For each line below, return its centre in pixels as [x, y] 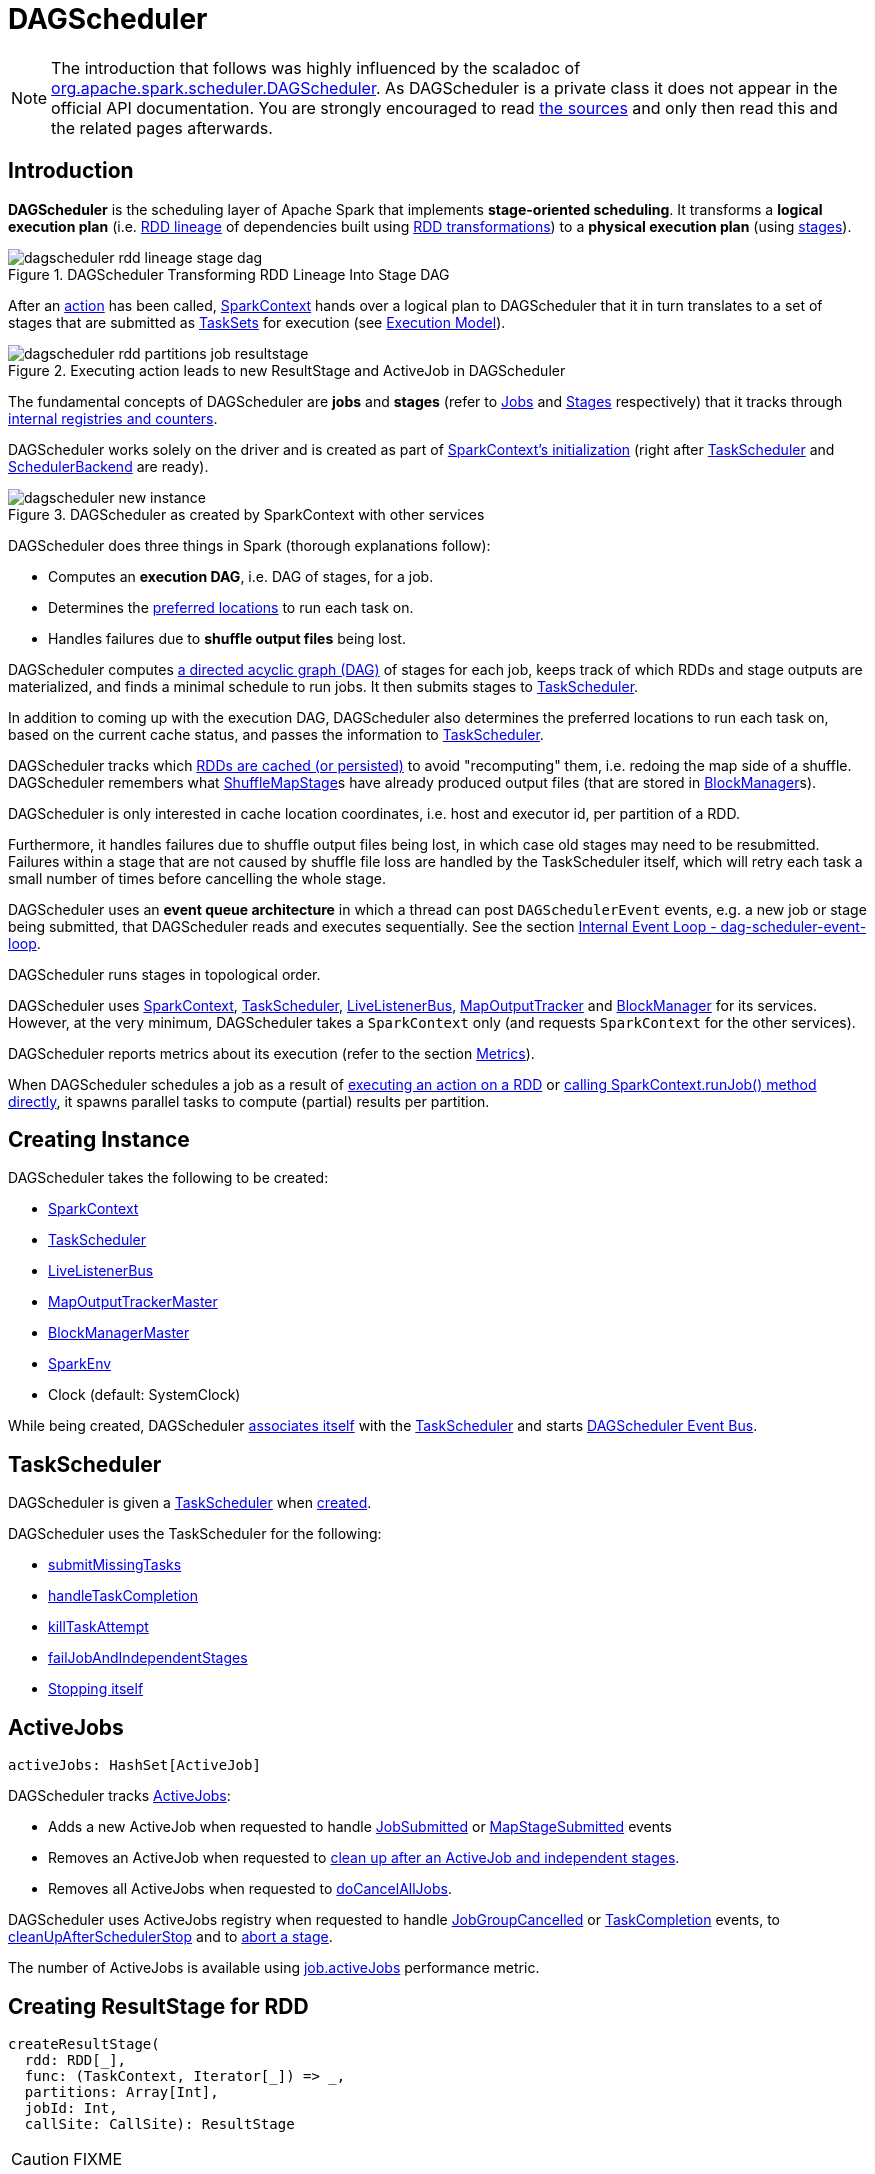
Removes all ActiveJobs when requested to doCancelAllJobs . [250, 1889]
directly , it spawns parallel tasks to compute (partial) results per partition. [249, 1101]
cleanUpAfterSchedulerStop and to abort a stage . [170, 1937]
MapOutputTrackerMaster [133, 1302]
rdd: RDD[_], [75, 2059]
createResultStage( [84, 2043]
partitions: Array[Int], [121, 2091]
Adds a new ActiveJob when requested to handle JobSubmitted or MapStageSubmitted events [360, 1827]
